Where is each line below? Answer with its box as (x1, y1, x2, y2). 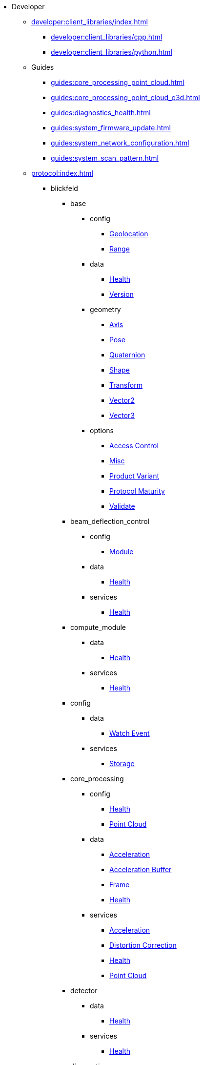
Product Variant (109, 472, 160, 480)
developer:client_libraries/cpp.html (51, 33, 163, 41)
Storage (109, 759, 135, 768)
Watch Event (109, 729, 150, 737)
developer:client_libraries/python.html (51, 48, 173, 56)
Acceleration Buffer (109, 865, 172, 874)
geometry (90, 305, 121, 313)
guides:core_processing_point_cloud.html (51, 78, 184, 86)
